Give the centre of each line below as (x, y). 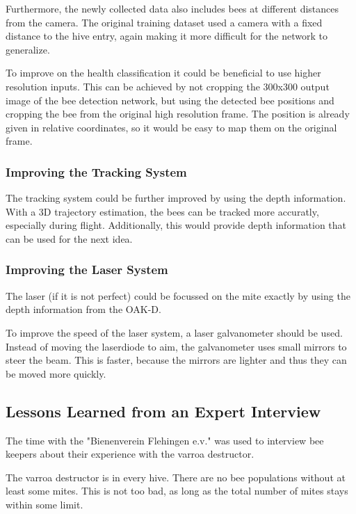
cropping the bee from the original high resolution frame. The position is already (178, 114)
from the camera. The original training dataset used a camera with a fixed (164, 22)
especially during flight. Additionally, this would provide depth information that (176, 225)
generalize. (28, 49)
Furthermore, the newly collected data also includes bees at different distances (172, 8)
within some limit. (44, 504)
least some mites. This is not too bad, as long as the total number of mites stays (177, 491)
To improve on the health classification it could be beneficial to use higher (163, 73)
